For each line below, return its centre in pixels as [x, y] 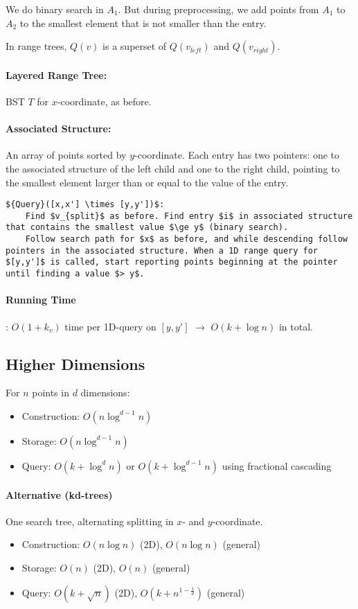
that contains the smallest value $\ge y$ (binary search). [147, 228]
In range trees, [36, 46]
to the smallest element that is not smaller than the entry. [143, 23]
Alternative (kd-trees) [59, 494]
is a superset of [135, 46]
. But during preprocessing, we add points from [218, 9]
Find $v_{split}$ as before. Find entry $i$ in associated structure [189, 216]
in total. [296, 326]
